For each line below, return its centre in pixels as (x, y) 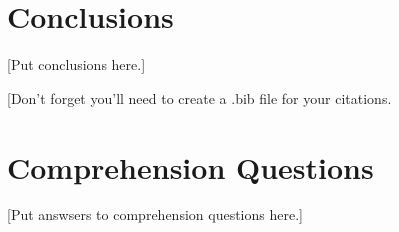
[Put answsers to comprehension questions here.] (155, 214)
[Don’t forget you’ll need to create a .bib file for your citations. (199, 97)
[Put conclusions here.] (76, 64)
